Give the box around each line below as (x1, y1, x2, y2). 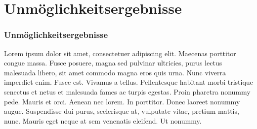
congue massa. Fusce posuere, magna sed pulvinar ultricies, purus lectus (4, 58, 222, 68)
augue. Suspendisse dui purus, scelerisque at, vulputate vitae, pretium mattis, (4, 106, 239, 116)
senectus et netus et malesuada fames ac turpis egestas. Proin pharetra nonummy (4, 86, 251, 97)
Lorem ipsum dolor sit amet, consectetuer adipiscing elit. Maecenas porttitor (4, 48, 236, 58)
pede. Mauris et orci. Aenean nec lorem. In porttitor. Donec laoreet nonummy (4, 96, 240, 106)
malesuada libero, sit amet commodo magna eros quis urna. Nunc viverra (4, 67, 226, 77)
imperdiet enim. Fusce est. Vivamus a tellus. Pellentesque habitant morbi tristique (4, 77, 253, 87)
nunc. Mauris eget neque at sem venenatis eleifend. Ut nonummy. (4, 115, 202, 126)
